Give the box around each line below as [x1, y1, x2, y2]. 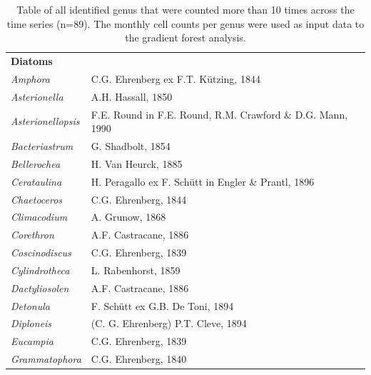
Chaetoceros [11, 191, 63, 206]
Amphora [11, 71, 50, 86]
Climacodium [11, 209, 68, 224]
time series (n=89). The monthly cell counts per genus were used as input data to [6, 16, 365, 31]
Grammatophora [11, 351, 81, 366]
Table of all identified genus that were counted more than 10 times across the [16, 2, 355, 16]
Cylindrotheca [11, 262, 70, 277]
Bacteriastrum [11, 139, 73, 153]
